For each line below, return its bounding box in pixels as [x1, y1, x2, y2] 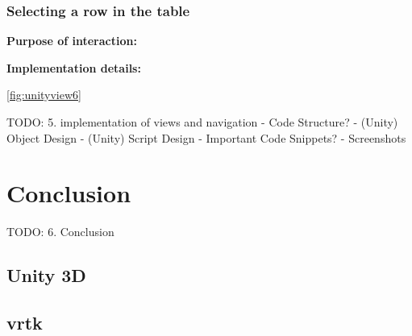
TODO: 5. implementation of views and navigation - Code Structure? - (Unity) [6, 114, 398, 130]
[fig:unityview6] [6, 86, 81, 103]
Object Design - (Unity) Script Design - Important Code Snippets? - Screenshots [6, 129, 406, 146]
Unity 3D [6, 263, 86, 288]
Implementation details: [6, 59, 141, 76]
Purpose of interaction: [6, 32, 137, 49]
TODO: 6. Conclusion [6, 223, 114, 240]
